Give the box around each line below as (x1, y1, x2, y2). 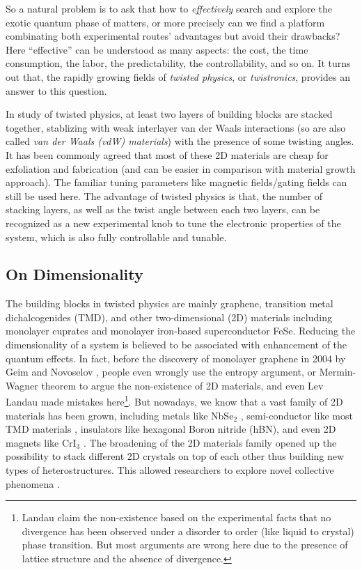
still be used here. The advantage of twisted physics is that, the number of (6, 188, 323, 203)
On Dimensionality (6, 263, 143, 285)
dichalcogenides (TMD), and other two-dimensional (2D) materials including (6, 309, 332, 324)
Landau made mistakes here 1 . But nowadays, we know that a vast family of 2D (6, 392, 343, 409)
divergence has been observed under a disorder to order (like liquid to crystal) (22, 523, 354, 538)
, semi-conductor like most (240, 408, 353, 422)
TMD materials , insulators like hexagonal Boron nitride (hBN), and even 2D (6, 422, 336, 436)
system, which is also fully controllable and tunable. (6, 229, 227, 244)
